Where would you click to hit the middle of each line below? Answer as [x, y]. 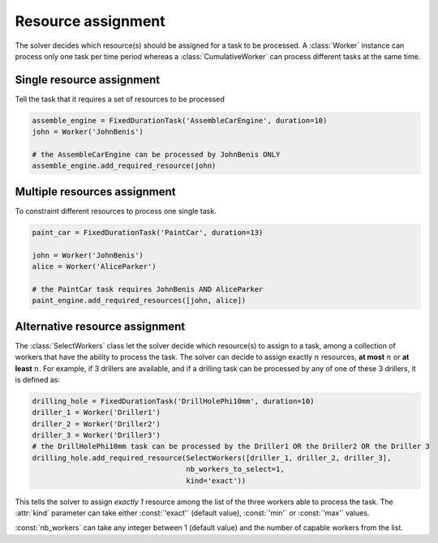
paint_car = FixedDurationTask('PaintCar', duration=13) [148, 232]
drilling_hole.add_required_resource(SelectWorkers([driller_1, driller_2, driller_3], [212, 457]
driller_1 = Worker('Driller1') [97, 413]
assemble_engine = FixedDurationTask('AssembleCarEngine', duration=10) [180, 120]
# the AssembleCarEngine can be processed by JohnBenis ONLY [156, 154]
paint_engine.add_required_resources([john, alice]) [139, 301]
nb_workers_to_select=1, [235, 469]
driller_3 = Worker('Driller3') [97, 435]
